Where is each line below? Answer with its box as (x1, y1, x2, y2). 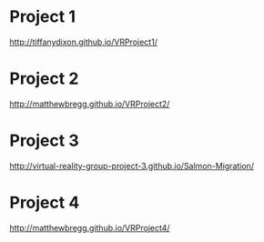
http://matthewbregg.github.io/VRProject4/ (9, 222, 170, 233)
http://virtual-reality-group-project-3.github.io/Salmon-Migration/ (9, 160, 255, 171)
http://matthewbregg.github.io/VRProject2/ (9, 98, 170, 109)
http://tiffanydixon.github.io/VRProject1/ (9, 36, 157, 47)
